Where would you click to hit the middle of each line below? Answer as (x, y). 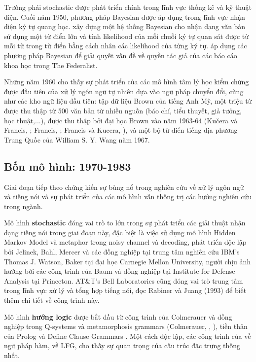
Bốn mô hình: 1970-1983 (68, 166)
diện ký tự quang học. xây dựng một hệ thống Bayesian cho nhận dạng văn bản (125, 26)
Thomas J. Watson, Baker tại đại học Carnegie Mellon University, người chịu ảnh (128, 261)
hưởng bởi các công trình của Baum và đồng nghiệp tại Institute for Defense (120, 271)
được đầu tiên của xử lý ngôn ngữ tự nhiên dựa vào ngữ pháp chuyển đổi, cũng (124, 91)
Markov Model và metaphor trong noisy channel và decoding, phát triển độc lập (125, 242)
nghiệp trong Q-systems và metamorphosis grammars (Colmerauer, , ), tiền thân (126, 326)
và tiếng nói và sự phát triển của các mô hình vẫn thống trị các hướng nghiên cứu (128, 197)
